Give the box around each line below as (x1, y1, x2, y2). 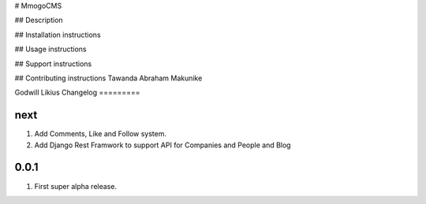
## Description (14, 16, 63, 25)
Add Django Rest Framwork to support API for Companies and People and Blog (34, 140, 291, 150)
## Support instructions (14, 59, 92, 69)
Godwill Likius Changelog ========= (14, 87, 141, 98)
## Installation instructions (14, 30, 102, 39)
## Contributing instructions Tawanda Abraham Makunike (14, 73, 203, 83)
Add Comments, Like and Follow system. (34, 129, 167, 139)
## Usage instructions (14, 44, 87, 54)
